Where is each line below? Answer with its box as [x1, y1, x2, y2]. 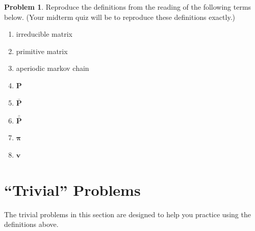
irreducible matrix [16, 29, 72, 39]
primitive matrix [16, 45, 68, 56]
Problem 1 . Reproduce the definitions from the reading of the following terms [4, 2, 251, 12]
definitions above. [4, 219, 59, 229]
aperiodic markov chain [16, 63, 89, 73]
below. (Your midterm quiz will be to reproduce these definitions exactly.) [4, 11, 235, 22]
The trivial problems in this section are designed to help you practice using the [4, 209, 251, 219]
